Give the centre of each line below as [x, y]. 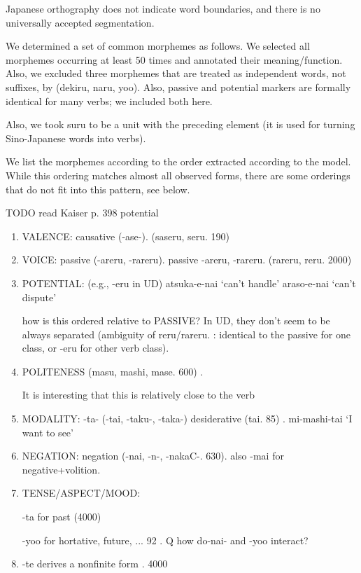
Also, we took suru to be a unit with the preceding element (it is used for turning [180, 124]
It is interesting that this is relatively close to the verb [138, 395]
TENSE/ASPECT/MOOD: [81, 493]
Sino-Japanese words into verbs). [76, 138]
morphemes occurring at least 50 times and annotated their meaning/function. [174, 59]
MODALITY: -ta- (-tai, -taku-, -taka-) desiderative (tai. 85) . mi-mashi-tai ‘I [187, 419]
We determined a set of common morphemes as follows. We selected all [158, 46]
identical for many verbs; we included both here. [109, 101]
